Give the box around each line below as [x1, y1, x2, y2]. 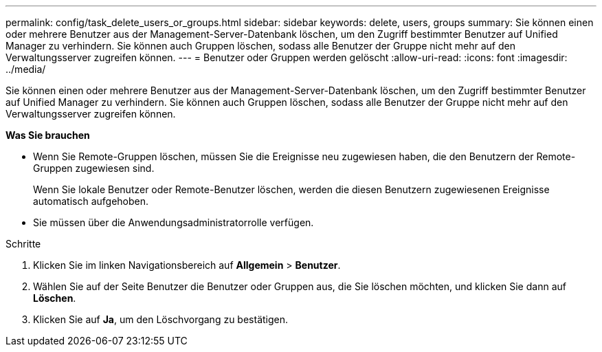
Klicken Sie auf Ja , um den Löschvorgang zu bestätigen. [33, 313, 289, 325]
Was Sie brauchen [5, 129, 90, 141]
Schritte [5, 238, 41, 250]
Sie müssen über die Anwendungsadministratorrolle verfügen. [33, 217, 314, 228]
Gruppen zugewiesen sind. [33, 162, 155, 174]
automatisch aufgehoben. [33, 195, 149, 207]
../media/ [5, 63, 46, 75]
